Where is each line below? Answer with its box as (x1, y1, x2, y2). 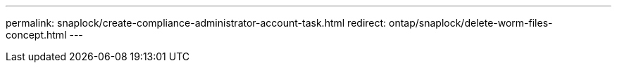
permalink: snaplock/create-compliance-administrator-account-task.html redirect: (6, 17, 387, 29)
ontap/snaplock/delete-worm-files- (389, 17, 553, 29)
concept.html (6, 29, 67, 41)
